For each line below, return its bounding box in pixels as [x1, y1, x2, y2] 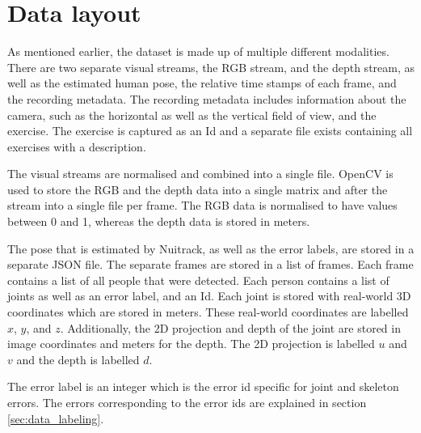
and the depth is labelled [16, 350, 140, 367]
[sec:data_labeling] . [7, 410, 104, 427]
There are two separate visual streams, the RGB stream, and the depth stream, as [7, 58, 415, 75]
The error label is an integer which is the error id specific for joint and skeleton [7, 378, 399, 395]
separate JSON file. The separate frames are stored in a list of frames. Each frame [7, 256, 414, 273]
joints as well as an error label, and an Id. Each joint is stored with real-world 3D [7, 287, 411, 304]
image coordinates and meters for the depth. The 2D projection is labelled [7, 335, 375, 352]
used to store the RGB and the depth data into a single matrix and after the [7, 180, 388, 197]
